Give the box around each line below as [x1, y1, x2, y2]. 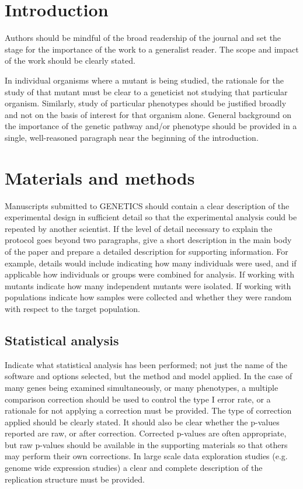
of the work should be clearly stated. [5, 54, 135, 67]
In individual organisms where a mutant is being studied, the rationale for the [5, 74, 284, 86]
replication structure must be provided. [5, 473, 145, 485]
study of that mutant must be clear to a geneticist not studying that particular [5, 85, 288, 98]
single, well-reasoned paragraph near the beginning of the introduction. [5, 131, 259, 143]
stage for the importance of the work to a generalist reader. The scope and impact [5, 43, 299, 55]
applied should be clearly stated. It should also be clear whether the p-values [5, 415, 280, 428]
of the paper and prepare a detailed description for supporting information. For [5, 245, 288, 257]
